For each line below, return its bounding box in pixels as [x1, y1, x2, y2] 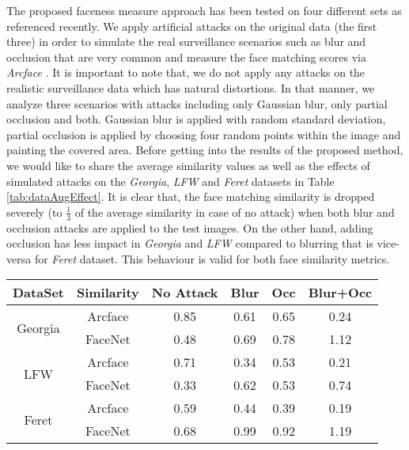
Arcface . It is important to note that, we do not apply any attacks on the [6, 64, 365, 81]
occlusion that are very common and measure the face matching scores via [6, 48, 367, 65]
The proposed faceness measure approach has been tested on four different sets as [6, 2, 402, 18]
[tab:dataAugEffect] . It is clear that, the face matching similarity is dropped [6, 188, 375, 205]
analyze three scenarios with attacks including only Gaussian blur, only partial [6, 95, 388, 112]
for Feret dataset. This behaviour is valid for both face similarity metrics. [34, 250, 390, 267]
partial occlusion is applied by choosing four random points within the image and [6, 126, 401, 142]
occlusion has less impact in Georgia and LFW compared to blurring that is [6, 235, 373, 251]
